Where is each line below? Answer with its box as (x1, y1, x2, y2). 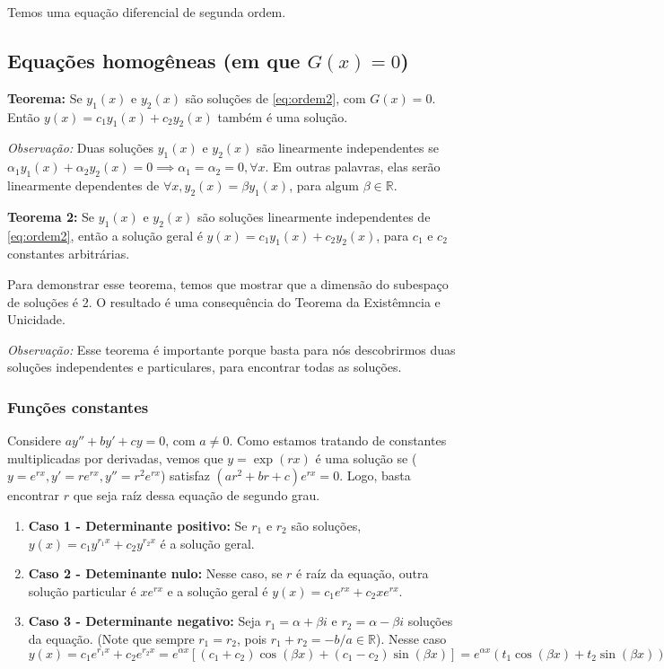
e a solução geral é (167, 581, 268, 600)
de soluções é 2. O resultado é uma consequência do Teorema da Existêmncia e (7, 292, 441, 311)
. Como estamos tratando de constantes (229, 431, 447, 450)
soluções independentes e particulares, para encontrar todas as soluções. (7, 357, 402, 376)
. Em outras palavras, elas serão (265, 157, 441, 176)
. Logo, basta (339, 466, 411, 485)
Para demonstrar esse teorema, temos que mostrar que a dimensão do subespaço (7, 274, 449, 293)
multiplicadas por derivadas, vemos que (7, 448, 223, 467)
